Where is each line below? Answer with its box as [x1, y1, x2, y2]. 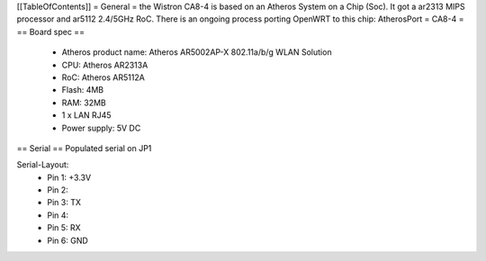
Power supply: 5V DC [61, 122, 141, 133]
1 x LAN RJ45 [61, 110, 112, 121]
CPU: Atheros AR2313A [61, 59, 148, 70]
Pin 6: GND [47, 235, 89, 246]
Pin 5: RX [47, 222, 81, 233]
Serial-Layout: [16, 159, 69, 170]
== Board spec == [16, 26, 85, 37]
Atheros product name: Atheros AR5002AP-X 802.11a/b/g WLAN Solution [61, 47, 332, 58]
